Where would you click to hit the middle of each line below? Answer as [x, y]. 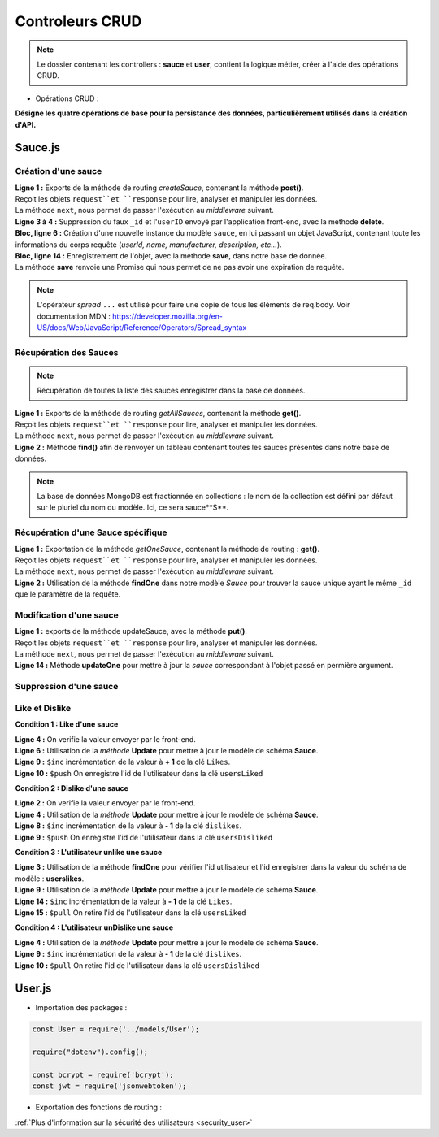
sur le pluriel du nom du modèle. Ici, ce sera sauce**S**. [133, 507]
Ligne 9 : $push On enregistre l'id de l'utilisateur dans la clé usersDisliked [144, 837]
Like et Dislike [43, 708]
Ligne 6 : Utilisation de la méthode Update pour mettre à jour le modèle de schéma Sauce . [167, 750]
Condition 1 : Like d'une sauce [67, 724]
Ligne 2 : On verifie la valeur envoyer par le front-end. [105, 803]
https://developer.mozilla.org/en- [168, 316]
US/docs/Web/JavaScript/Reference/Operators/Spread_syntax [142, 327]
